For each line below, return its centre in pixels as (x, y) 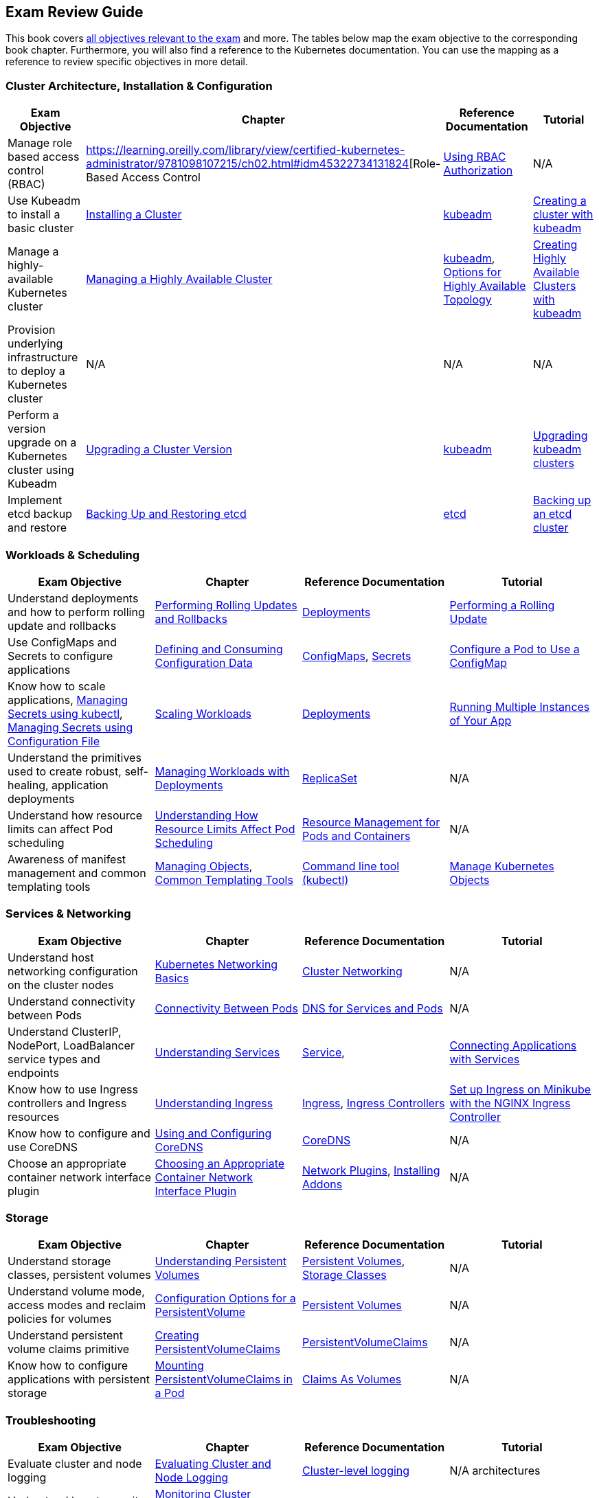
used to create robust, (65, 771)
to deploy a (36, 371)
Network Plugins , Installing (371, 1170)
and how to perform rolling (76, 612)
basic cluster (41, 228)
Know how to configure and (79, 1133)
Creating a (560, 201)
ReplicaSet (330, 778)
